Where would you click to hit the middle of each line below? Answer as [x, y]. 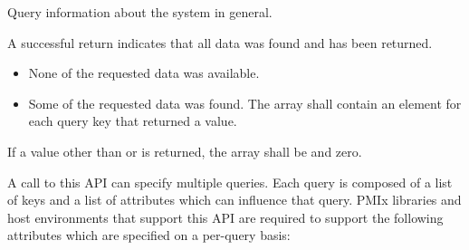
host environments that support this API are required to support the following [225, 217]
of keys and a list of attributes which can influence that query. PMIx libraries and [234, 200]
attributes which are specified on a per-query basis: [149, 235]
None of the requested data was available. [144, 73]
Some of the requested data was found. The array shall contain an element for [245, 103]
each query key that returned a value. [133, 121]
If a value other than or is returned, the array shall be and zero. [185, 151]
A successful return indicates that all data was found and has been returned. [220, 42]
